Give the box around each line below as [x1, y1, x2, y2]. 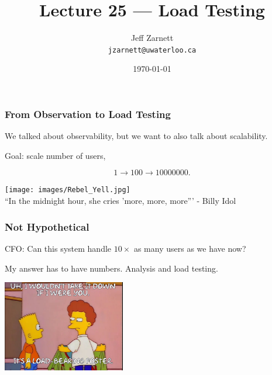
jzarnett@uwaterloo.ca [108, 46, 197, 54]
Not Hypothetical [5, 219, 89, 234]
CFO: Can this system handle [5, 242, 112, 254]
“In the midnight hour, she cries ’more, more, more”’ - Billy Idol [5, 195, 236, 207]
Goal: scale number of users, [5, 149, 106, 161]
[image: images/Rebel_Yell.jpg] [5, 186, 130, 195]
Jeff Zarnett [130, 32, 174, 44]
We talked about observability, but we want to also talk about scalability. [5, 130, 268, 142]
